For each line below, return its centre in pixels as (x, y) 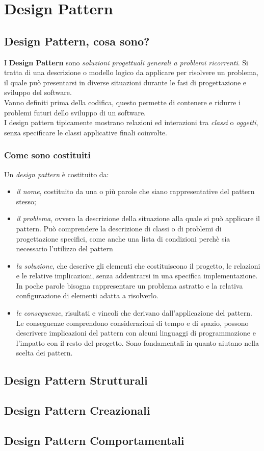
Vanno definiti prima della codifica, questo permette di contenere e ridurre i (122, 102)
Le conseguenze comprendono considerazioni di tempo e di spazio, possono (132, 323)
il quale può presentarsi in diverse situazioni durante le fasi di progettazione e (125, 82)
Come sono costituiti (47, 155)
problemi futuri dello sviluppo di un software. (75, 112)
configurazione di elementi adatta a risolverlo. (87, 295)
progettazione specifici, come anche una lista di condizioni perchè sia (123, 238)
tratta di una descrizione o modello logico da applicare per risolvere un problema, (131, 72)
